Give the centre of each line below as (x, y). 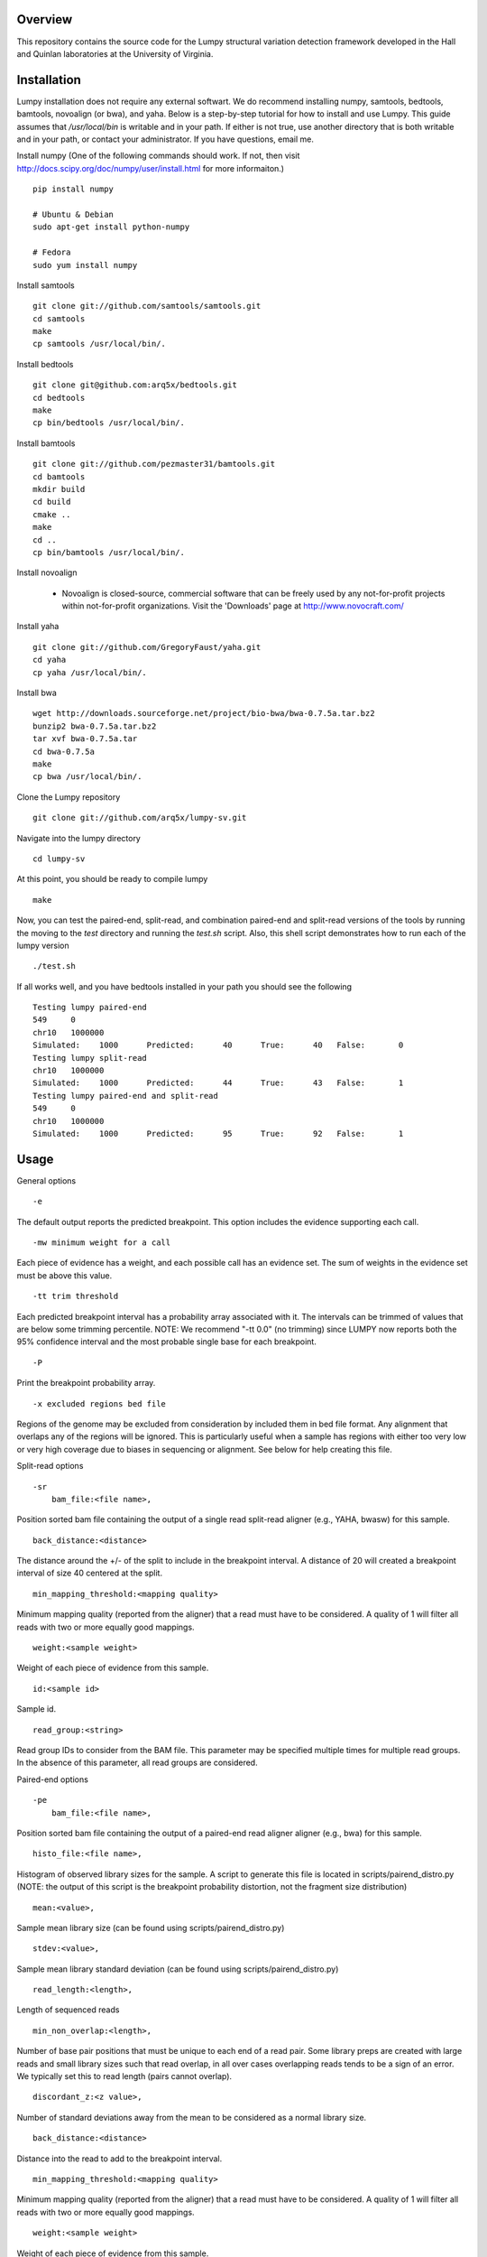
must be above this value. (64, 1275)
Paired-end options (53, 1779)
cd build (52, 502)
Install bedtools (45, 364)
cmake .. (52, 514)
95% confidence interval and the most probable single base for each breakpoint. (167, 1342)
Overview (45, 19)
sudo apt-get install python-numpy (111, 227)
